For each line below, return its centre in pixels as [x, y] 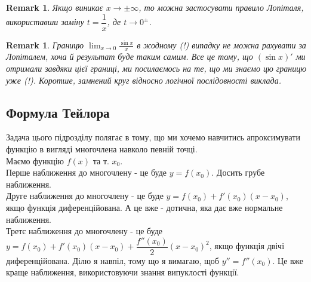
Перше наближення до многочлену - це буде [87, 172]
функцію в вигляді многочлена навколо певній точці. [102, 149]
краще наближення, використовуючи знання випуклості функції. [123, 272]
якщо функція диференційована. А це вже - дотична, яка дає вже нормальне [144, 208]
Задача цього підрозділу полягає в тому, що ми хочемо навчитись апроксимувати [153, 137]
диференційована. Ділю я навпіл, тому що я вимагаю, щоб [113, 260]
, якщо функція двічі [247, 246]
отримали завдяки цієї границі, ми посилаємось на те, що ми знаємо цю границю [156, 68]
